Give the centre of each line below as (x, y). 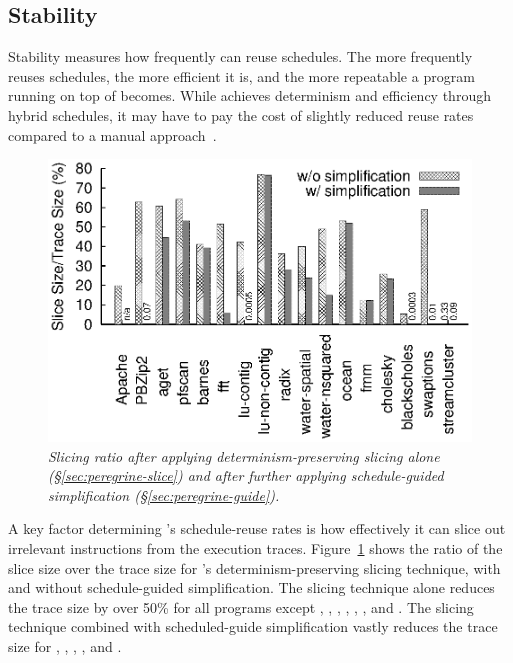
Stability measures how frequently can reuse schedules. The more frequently (240, 56)
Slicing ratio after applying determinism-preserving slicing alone (244, 455)
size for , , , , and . (65, 645)
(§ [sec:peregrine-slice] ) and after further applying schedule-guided (246, 475)
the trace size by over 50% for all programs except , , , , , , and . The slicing (241, 606)
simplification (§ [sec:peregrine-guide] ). (164, 494)
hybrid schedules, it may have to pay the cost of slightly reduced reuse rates (241, 114)
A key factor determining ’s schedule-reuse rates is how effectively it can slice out (257, 528)
